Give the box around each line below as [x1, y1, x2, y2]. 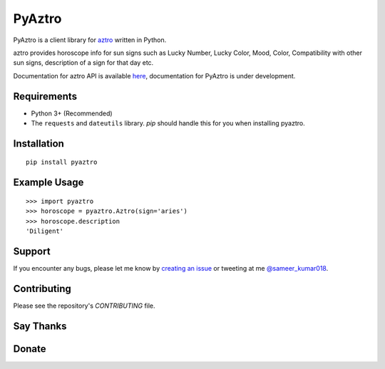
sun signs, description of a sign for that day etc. [13, 58, 154, 67]
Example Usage [13, 177, 84, 189]
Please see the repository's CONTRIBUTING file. [13, 301, 156, 310]
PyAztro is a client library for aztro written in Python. [13, 36, 167, 44]
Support [13, 245, 51, 257]
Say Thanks [13, 320, 67, 332]
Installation [13, 137, 64, 150]
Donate [13, 343, 46, 355]
